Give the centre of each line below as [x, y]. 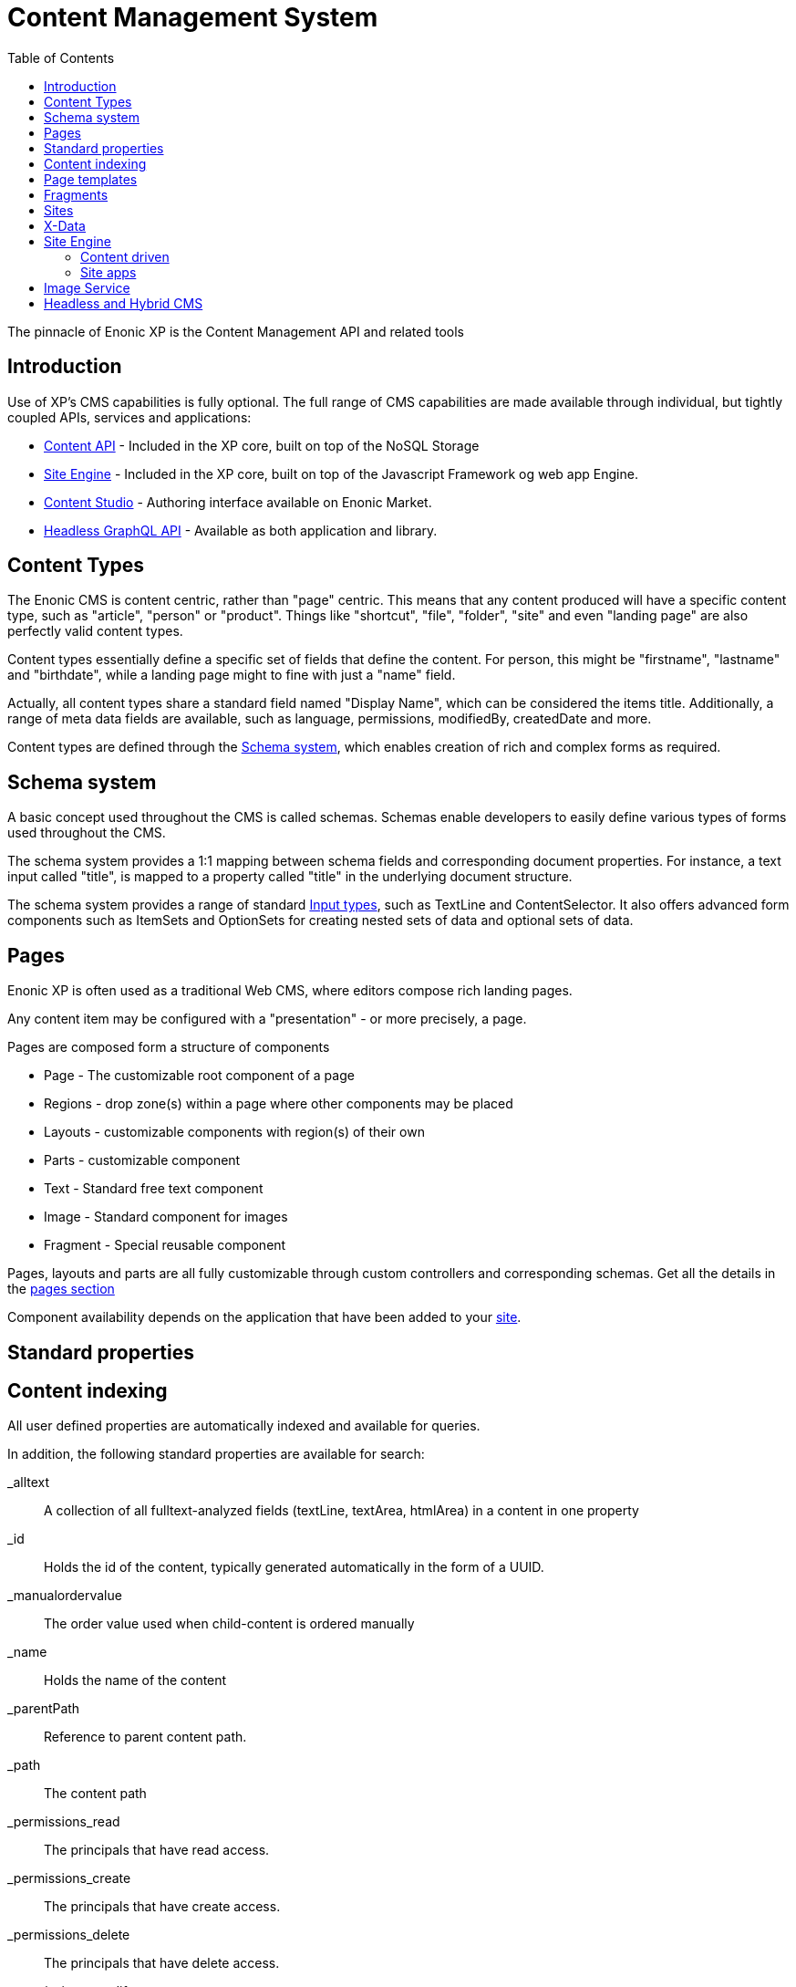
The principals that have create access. [162, 1907]
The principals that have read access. [157, 1850]
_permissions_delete [69, 1935]
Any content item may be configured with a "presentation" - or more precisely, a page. [267, 1019]
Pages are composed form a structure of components [169, 1047]
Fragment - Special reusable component [165, 1245]
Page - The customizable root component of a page [199, 1076]
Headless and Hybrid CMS [124, 303]
